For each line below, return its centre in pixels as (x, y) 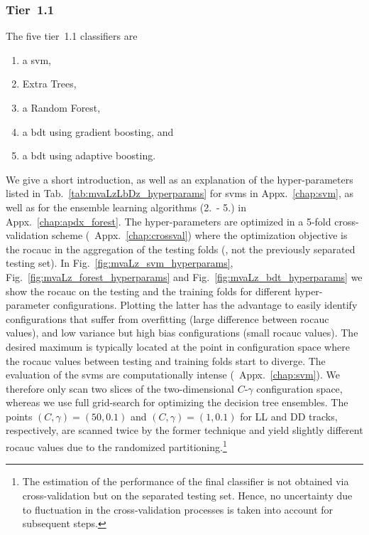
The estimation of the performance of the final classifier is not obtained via (186, 481)
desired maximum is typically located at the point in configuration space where (178, 346)
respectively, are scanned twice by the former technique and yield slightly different (184, 430)
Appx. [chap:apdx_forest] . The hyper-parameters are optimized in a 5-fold (169, 221)
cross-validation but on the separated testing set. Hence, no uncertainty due (187, 495)
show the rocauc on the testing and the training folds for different (149, 291)
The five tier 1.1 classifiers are (72, 36)
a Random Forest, (61, 107)
